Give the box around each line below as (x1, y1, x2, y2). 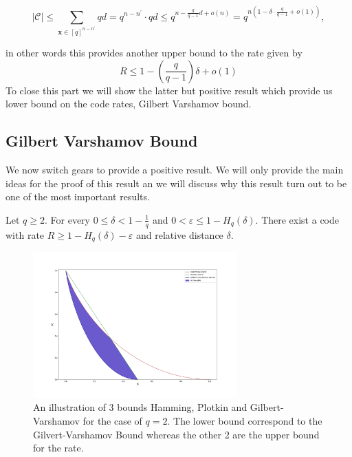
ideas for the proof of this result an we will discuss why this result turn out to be (5, 176, 347, 190)
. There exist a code (255, 212, 339, 226)
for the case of (82, 414, 142, 428)
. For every (44, 212, 90, 226)
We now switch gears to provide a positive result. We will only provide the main (5, 162, 344, 176)
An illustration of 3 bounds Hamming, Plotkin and (33, 400, 247, 414)
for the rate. (33, 440, 84, 455)
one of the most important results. (5, 189, 150, 204)
